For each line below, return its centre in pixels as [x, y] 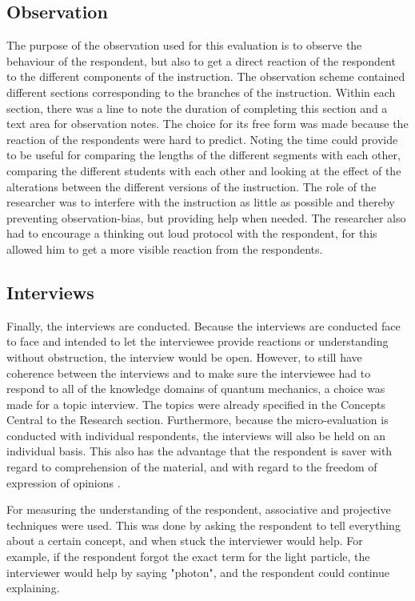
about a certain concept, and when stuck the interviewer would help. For [185, 541]
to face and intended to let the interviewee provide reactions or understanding [198, 341]
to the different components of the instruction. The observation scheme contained [206, 76]
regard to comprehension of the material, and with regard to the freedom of [192, 467]
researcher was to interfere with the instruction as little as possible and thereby [201, 202]
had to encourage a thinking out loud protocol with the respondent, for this [192, 233]
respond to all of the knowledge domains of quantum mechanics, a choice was [196, 389]
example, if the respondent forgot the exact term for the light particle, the [188, 557]
